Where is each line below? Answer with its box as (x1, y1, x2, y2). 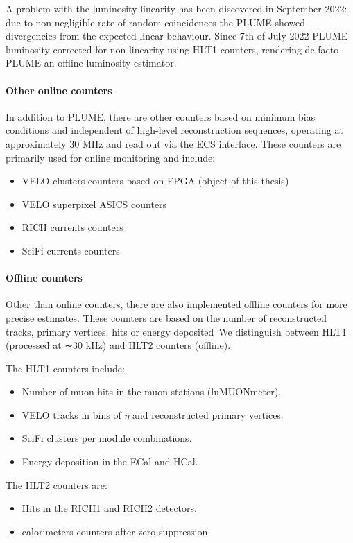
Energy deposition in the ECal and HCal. (21, 454, 198, 469)
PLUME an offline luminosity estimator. (6, 55, 177, 70)
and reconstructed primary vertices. (132, 407, 284, 422)
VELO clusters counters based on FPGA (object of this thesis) (21, 173, 289, 188)
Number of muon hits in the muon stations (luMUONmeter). (21, 384, 282, 399)
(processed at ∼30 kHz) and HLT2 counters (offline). (6, 338, 231, 352)
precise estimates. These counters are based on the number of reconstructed (6, 310, 327, 325)
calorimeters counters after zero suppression (21, 524, 208, 538)
